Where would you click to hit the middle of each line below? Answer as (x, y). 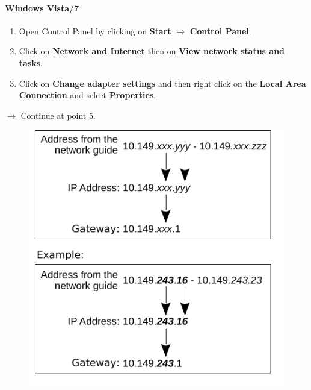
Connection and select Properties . (88, 95)
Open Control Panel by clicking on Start (95, 30)
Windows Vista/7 (42, 8)
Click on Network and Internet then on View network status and (152, 51)
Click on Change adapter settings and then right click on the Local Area (162, 83)
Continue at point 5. (58, 115)
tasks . (31, 62)
